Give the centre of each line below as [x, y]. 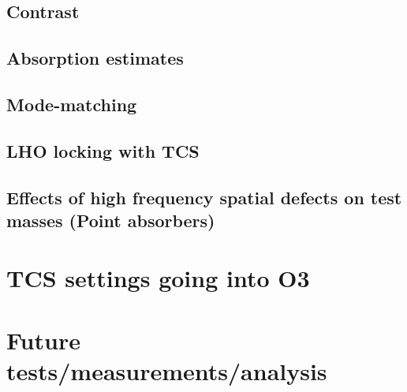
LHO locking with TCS [103, 150]
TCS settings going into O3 [158, 278]
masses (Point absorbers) [111, 220]
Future [43, 340]
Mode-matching [72, 104]
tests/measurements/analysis [167, 371]
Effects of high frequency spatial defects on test [204, 197]
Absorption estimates [95, 58]
